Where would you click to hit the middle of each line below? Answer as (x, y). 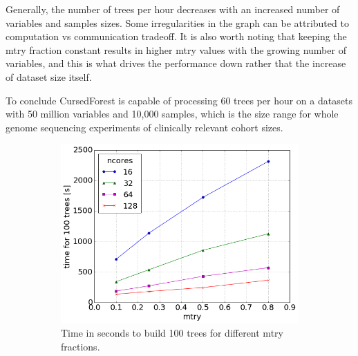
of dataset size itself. (49, 76)
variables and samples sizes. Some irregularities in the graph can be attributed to (177, 22)
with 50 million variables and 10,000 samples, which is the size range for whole (172, 114)
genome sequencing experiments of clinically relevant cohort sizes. (144, 127)
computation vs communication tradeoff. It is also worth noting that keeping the (176, 36)
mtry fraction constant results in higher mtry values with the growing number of (176, 49)
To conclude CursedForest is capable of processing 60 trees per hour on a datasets (179, 100)
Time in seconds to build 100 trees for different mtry (172, 333)
